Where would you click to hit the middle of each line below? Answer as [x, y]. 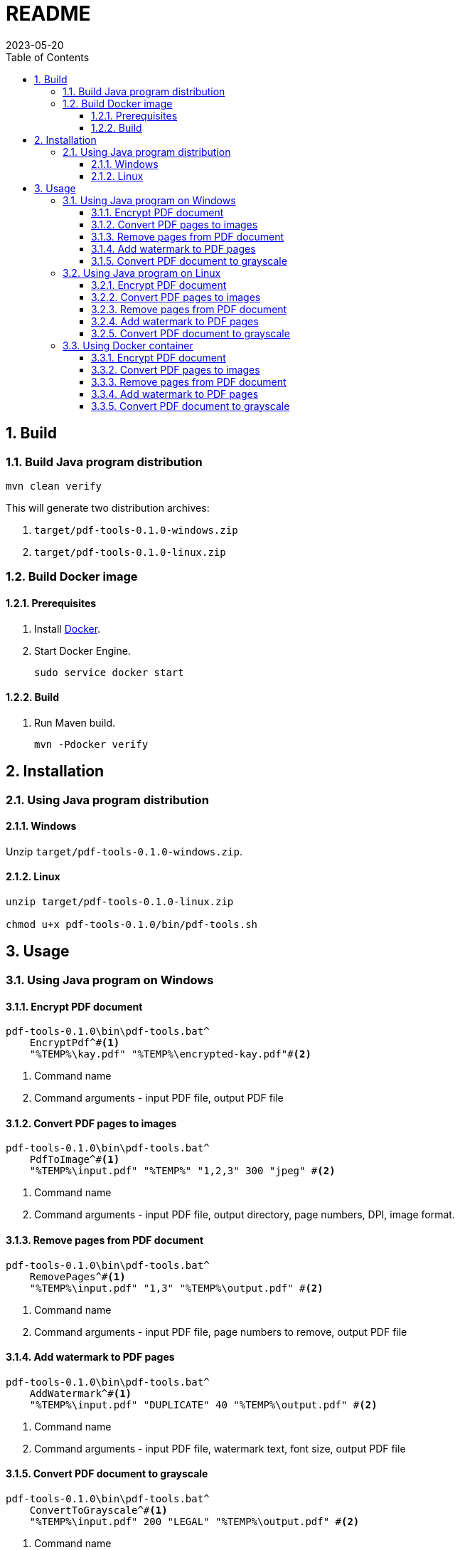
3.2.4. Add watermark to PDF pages [175, 321]
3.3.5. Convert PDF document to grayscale [191, 406]
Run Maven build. [75, 722]
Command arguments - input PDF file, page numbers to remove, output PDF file [221, 1332]
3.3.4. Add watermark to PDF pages [175, 394]
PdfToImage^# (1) [75, 1160]
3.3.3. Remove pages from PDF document [189, 381]
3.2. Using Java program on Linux [142, 273]
